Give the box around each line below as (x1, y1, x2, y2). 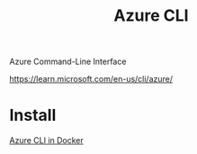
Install (9, 105, 57, 126)
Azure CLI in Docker (9, 135, 84, 146)
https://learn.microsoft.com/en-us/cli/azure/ (9, 74, 174, 85)
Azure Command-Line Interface (9, 56, 127, 68)
